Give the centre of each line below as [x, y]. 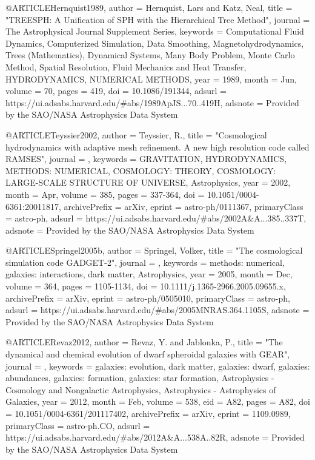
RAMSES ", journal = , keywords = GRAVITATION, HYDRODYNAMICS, [146, 159]
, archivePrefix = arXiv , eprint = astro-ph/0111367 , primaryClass [181, 206]
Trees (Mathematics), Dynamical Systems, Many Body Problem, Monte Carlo [150, 55]
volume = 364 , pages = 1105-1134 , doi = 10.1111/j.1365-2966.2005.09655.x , [146, 286]
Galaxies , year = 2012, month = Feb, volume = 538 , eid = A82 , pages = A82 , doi [158, 401]
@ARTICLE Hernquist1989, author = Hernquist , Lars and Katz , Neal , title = [149, 7]
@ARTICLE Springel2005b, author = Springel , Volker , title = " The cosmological [154, 250]
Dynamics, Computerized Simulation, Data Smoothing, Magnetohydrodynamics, [155, 43]
